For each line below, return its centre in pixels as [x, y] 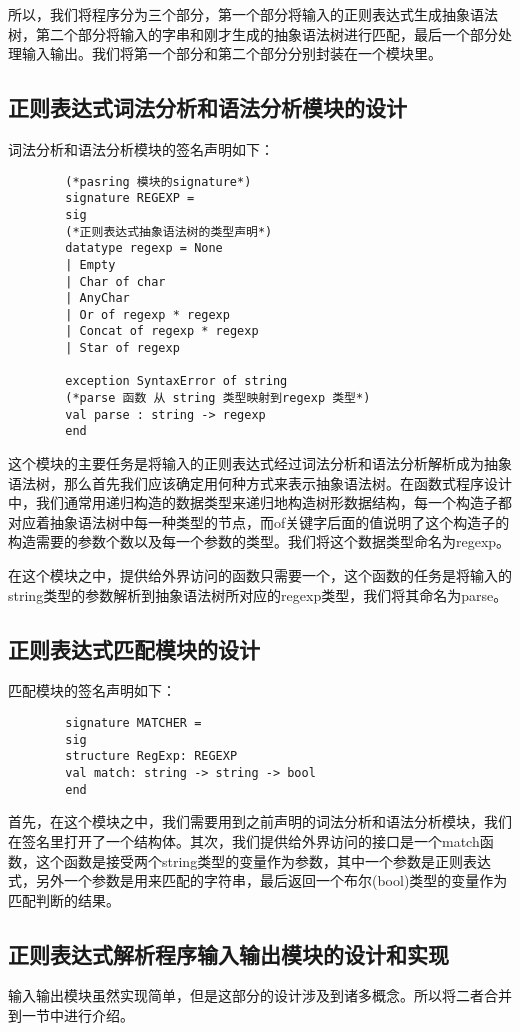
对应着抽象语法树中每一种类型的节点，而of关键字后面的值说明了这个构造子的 [259, 521]
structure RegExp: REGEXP [151, 756]
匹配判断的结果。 [64, 899]
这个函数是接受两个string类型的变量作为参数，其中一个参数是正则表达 [263, 860]
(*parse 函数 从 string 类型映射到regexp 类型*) [218, 398]
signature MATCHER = [133, 723]
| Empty [90, 264]
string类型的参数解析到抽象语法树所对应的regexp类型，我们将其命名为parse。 [258, 594]
